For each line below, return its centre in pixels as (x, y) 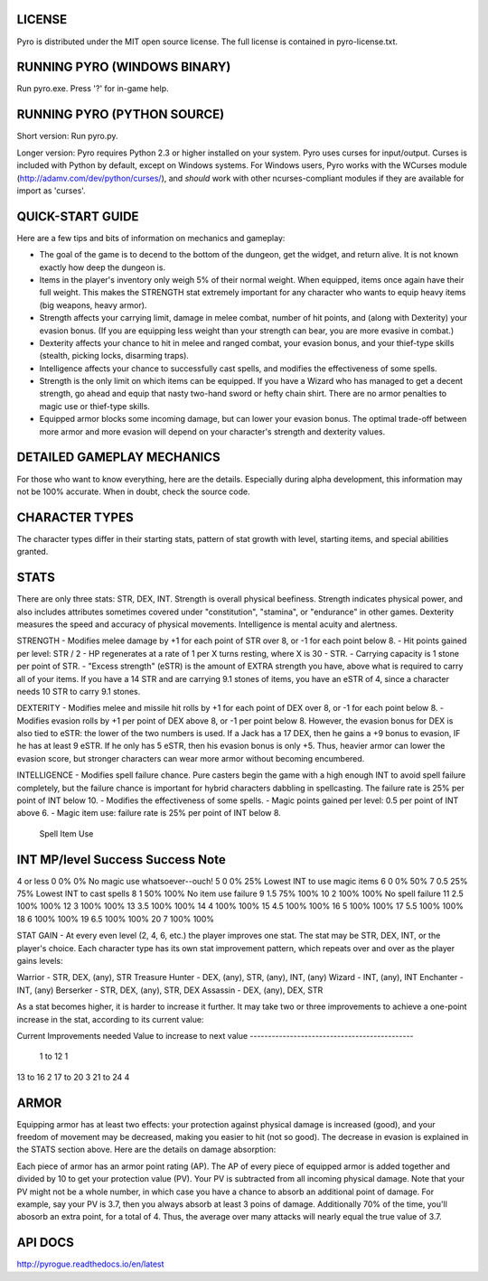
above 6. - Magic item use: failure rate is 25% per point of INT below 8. (149, 813)
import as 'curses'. (51, 191)
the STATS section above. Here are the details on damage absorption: (146, 1150)
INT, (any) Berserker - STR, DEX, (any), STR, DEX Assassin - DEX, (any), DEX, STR (170, 990)
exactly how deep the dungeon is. (103, 267)
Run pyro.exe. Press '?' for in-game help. (93, 89)
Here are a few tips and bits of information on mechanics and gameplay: (151, 238)
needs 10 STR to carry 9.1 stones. (79, 691)
